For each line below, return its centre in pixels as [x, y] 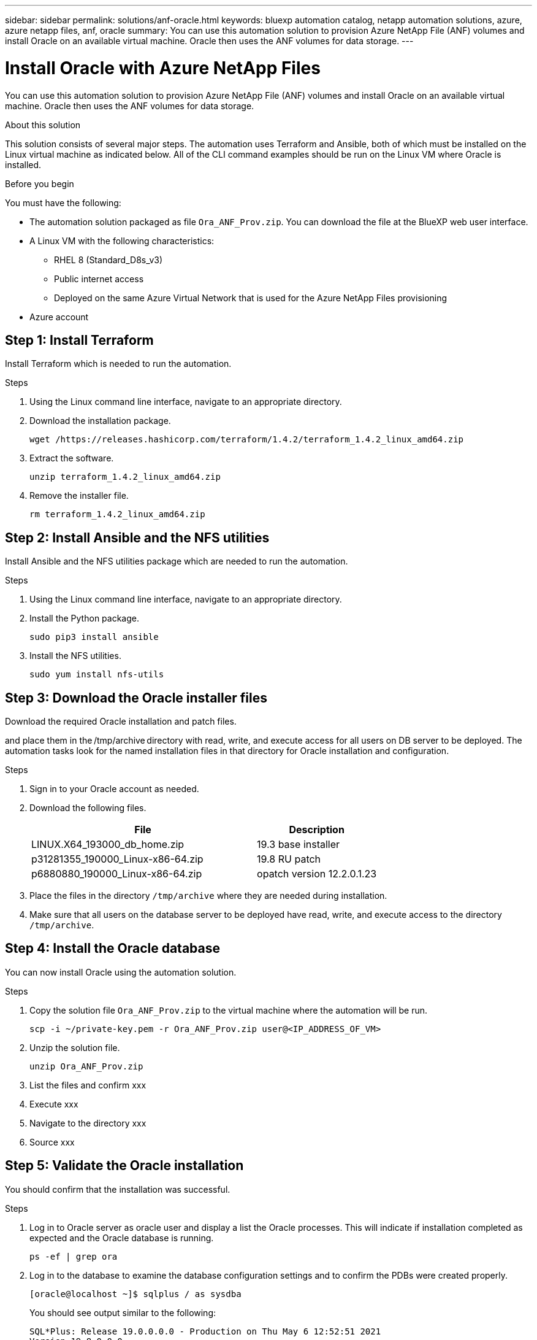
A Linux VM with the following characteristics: [122, 241]
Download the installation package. [100, 421]
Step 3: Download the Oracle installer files [136, 698]
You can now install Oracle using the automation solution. [121, 972]
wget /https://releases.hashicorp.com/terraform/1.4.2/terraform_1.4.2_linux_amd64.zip [247, 440]
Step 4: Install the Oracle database [113, 949]
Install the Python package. [84, 618]
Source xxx [52, 1142]
